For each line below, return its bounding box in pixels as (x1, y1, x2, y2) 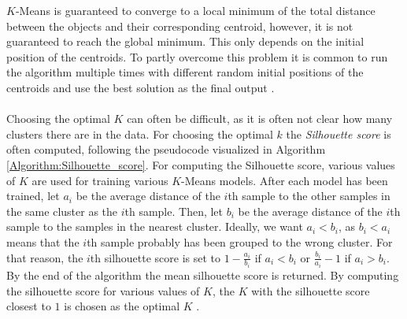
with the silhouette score (251, 282, 370, 299)
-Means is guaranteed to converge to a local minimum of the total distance (15, 2, 376, 18)
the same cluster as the (6, 202, 118, 219)
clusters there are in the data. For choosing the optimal (6, 125, 273, 142)
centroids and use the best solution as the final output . (6, 79, 275, 95)
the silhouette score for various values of (6, 282, 200, 299)
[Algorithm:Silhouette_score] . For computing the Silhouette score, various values (6, 156, 395, 172)
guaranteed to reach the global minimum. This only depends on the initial (6, 33, 364, 50)
